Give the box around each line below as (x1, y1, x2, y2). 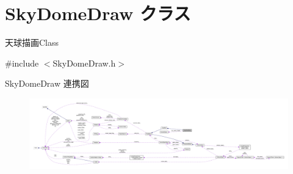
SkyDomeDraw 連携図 (5, 77, 89, 90)
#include (5, 56, 39, 69)
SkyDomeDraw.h (52, 56, 116, 69)
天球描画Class (5, 36, 59, 49)
